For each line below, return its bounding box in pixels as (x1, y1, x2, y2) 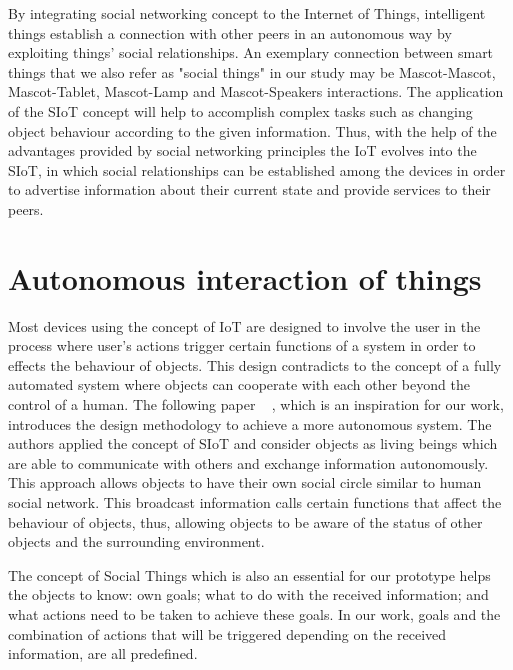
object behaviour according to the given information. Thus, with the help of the (8, 120, 497, 141)
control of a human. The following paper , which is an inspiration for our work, (8, 394, 504, 415)
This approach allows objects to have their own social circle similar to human (8, 472, 482, 493)
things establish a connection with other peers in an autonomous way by (8, 22, 452, 43)
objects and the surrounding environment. (8, 531, 265, 552)
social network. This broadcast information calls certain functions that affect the (8, 492, 502, 512)
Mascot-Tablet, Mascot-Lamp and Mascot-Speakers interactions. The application (8, 81, 504, 102)
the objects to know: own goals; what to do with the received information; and (8, 584, 489, 605)
